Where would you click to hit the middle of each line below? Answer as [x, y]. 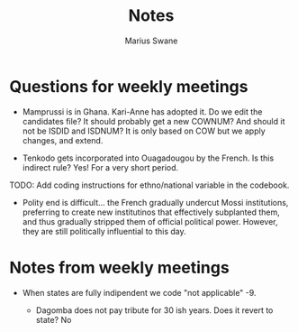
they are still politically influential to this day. [104, 231]
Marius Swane [151, 41]
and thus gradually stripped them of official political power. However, [150, 221]
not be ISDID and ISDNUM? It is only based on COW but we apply [144, 131]
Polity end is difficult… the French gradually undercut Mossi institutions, [155, 202]
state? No [54, 319]
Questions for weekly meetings [129, 86]
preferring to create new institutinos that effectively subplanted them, [151, 212]
